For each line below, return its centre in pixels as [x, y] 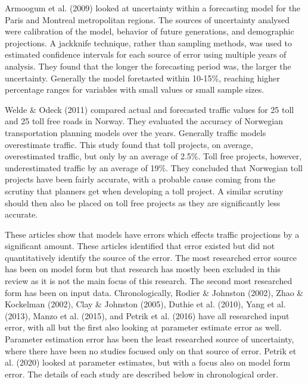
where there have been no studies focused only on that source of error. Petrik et [151, 350]
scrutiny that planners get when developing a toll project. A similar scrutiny [144, 191]
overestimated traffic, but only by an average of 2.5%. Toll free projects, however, [153, 156]
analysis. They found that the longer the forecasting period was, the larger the [148, 66]
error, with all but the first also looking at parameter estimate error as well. [143, 327]
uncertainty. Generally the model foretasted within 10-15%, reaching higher [142, 78]
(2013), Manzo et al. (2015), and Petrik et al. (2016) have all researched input [147, 315]
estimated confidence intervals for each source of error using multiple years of [146, 54]
